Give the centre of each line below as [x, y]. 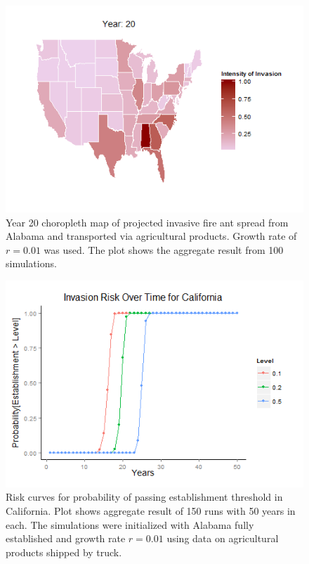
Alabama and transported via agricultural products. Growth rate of [151, 236]
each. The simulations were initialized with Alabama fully [130, 524]
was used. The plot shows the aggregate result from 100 [164, 249]
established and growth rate [66, 538]
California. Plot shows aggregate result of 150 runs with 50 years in [151, 511]
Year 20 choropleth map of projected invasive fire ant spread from [147, 222]
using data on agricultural [223, 538]
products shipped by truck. [64, 552]
